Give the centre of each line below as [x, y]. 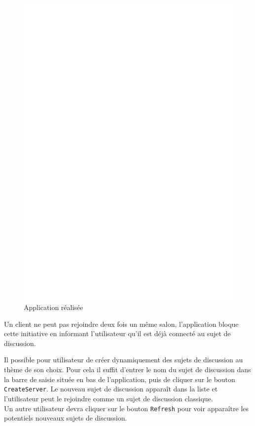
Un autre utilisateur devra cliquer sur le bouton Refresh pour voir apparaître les [127, 408]
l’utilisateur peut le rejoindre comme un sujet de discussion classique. [109, 398]
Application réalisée [54, 307]
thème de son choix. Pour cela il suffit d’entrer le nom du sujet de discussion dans [127, 369]
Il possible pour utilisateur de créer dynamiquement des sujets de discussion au [124, 360]
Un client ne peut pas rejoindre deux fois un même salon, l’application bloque [121, 324]
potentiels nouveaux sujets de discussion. [66, 418]
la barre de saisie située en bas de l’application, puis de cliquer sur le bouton [120, 379]
